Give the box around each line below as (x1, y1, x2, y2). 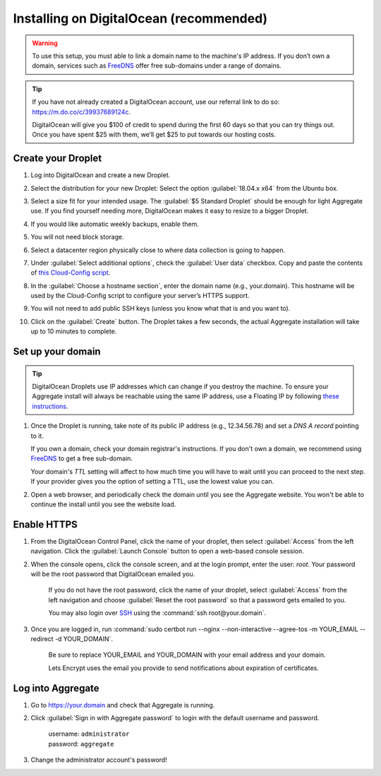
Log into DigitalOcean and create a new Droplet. (30, 171, 171, 179)
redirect (30, 635, 54, 643)
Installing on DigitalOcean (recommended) (13, 11, 268, 26)
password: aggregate (48, 739, 114, 748)
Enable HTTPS (13, 518, 78, 530)
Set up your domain (13, 346, 102, 358)
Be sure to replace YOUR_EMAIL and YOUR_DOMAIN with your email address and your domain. (48, 650, 326, 659)
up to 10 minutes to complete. (30, 327, 117, 335)
